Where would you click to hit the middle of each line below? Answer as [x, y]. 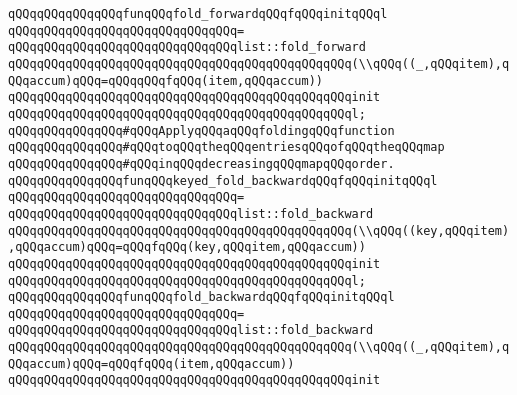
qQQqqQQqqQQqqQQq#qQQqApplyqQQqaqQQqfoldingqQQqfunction [201, 130]
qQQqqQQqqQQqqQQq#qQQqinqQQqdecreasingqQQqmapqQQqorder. [201, 163]
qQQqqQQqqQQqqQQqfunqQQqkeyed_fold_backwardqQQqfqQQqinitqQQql [223, 180]
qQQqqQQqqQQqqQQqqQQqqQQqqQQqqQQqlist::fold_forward [187, 47]
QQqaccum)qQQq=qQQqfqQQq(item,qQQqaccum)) [151, 363]
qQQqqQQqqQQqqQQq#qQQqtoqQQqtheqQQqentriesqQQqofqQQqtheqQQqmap [226, 147]
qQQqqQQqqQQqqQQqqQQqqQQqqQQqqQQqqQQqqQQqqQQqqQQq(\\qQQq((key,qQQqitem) [259, 230]
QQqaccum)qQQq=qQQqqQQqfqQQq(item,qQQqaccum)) [165, 80]
